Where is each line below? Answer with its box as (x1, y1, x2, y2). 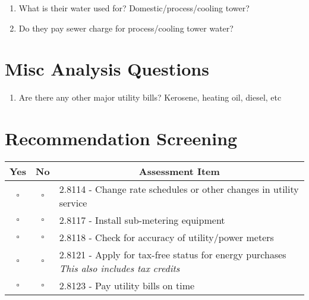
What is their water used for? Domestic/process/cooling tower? (18, 2, 250, 14)
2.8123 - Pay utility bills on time (59, 279, 195, 293)
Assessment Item (138, 164, 220, 179)
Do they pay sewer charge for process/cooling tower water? (18, 21, 234, 34)
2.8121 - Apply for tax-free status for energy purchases (59, 248, 286, 262)
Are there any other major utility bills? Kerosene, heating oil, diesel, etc (18, 91, 282, 104)
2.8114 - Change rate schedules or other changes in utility (59, 182, 299, 196)
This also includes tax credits (59, 261, 180, 276)
